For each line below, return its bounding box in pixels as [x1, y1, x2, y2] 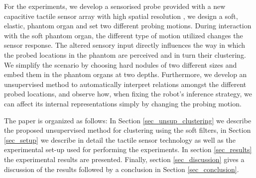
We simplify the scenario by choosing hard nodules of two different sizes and [4, 59, 237, 70]
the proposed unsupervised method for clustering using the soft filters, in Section [4, 125, 251, 135]
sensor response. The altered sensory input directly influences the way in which [4, 40, 246, 50]
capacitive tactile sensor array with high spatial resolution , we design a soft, [4, 10, 238, 21]
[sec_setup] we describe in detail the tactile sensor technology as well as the [4, 134, 236, 145]
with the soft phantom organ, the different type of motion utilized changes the [4, 30, 243, 40]
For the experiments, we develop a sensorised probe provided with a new [4, 1, 226, 11]
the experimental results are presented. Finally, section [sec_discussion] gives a [4, 154, 245, 164]
